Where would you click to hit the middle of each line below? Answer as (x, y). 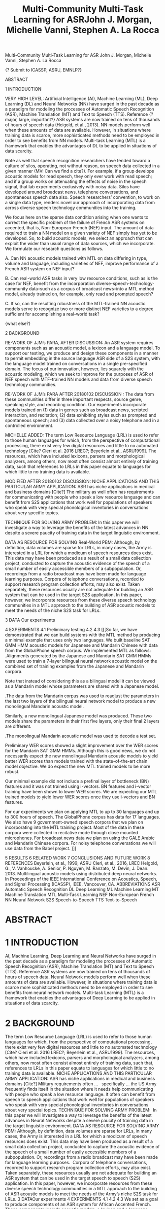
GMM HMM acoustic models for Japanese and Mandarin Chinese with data (82, 645)
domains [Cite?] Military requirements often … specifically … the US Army (81, 1084)
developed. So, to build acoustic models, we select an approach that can (79, 238)
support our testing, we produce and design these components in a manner (82, 353)
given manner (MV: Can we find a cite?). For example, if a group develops (80, 171)
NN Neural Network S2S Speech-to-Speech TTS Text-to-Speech (71, 900)
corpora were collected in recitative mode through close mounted (72, 833)
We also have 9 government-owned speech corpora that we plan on (74, 822)
